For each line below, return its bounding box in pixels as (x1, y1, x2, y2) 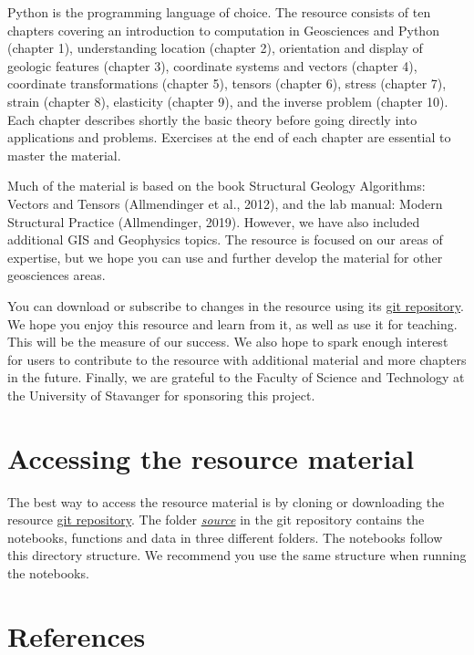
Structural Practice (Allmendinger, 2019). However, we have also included (7, 212, 420, 231)
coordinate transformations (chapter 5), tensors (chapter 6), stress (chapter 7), (7, 74, 447, 93)
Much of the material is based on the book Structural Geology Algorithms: (7, 176, 426, 195)
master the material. (7, 145, 121, 164)
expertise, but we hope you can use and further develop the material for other (7, 247, 443, 266)
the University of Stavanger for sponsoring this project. (7, 385, 315, 404)
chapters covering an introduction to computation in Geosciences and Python (7, 20, 439, 39)
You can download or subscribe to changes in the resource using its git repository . (7, 296, 464, 315)
